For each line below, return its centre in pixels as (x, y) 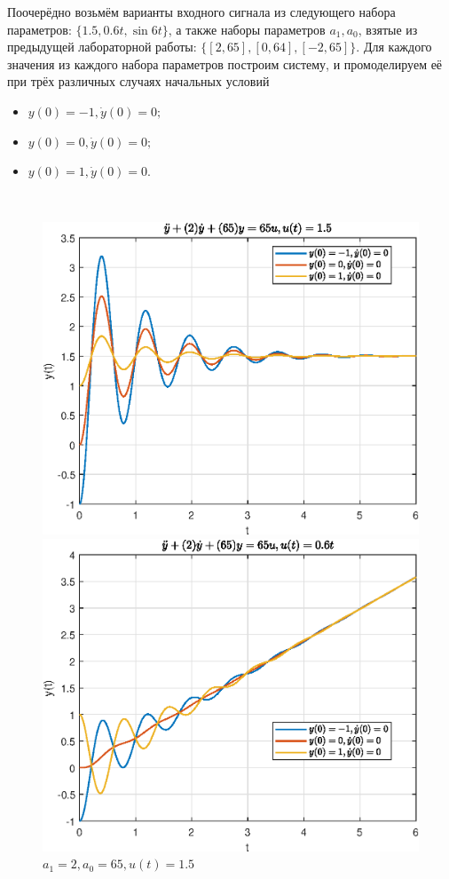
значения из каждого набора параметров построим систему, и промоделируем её (225, 63)
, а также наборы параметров (247, 29)
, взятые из (388, 29)
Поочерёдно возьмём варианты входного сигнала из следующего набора (201, 12)
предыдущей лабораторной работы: (102, 47)
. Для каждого (394, 47)
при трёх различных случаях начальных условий (138, 81)
